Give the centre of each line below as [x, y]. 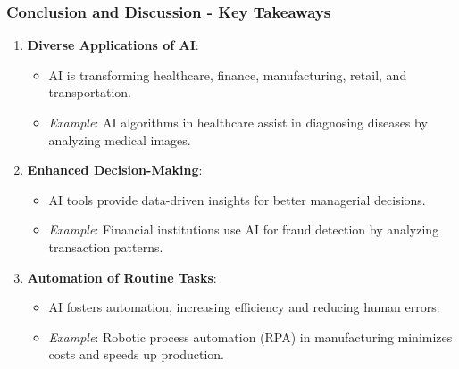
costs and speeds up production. [136, 354]
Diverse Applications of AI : [113, 45]
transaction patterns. [106, 246]
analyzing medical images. [120, 139]
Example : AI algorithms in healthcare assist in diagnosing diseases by [238, 122]
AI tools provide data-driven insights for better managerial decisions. [237, 199]
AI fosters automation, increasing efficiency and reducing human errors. [244, 307]
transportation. [90, 92]
